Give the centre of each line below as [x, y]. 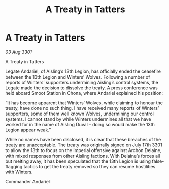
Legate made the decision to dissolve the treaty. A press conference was [82, 88]
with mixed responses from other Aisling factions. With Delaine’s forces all [83, 156]
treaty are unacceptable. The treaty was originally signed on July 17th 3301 [84, 145]
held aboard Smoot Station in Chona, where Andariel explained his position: [84, 93]
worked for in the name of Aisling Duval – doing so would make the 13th [80, 124]
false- [158, 161]
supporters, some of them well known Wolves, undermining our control [79, 114]
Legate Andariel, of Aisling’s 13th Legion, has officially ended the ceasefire [83, 71]
